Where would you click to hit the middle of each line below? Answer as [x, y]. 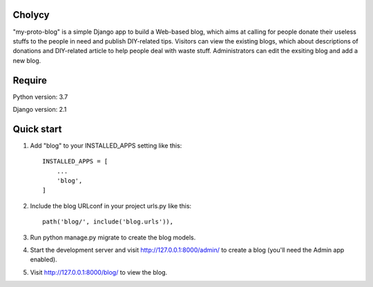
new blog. [27, 60]
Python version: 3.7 [40, 97]
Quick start [37, 129]
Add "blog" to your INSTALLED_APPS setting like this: [106, 146]
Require [30, 80]
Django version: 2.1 [40, 109]
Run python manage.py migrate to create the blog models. [113, 237]
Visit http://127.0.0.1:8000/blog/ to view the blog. [99, 272]
